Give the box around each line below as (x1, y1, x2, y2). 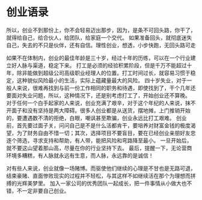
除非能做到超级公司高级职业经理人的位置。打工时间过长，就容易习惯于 (16, 69, 191, 76)
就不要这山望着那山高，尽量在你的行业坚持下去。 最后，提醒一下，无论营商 (6, 144, 192, 151)
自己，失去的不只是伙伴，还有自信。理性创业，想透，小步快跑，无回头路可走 (6, 41, 196, 49)
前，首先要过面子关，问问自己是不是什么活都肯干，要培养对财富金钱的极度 (6, 121, 191, 129)
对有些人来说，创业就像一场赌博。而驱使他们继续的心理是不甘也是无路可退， (6, 165, 196, 172)
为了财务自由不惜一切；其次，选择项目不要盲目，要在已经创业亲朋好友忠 (16, 129, 196, 136)
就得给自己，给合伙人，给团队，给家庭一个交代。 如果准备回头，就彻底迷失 (6, 34, 192, 41)
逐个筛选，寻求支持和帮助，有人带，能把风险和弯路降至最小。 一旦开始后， (6, 136, 192, 144)
